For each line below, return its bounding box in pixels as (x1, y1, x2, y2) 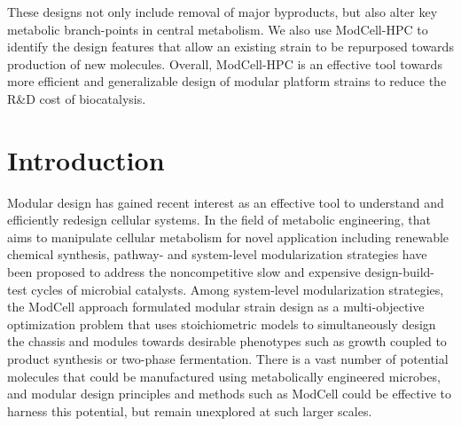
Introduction (7, 141, 165, 177)
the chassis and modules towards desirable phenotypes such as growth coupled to (7, 332, 447, 351)
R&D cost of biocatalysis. (7, 89, 146, 107)
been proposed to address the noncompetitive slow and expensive (7, 263, 361, 281)
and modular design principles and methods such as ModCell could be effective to (7, 384, 451, 403)
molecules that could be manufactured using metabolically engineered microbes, (7, 367, 441, 385)
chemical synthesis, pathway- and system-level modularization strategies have (7, 245, 427, 264)
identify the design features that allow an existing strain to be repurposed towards (7, 37, 454, 56)
